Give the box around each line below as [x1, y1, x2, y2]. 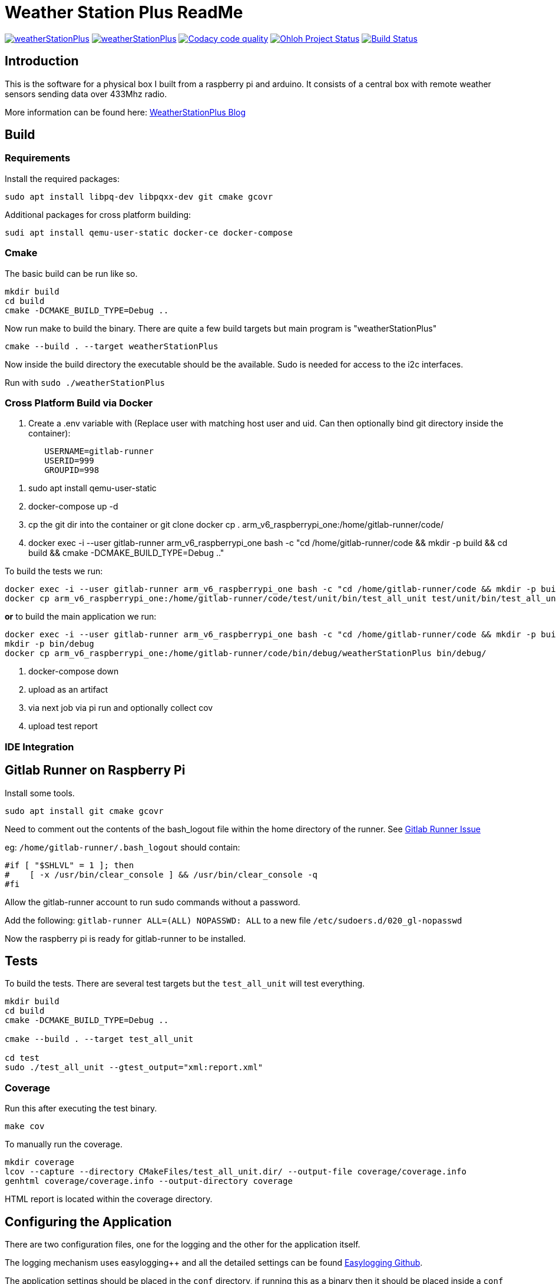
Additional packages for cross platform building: [5, 209, 191, 220]
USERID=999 [44, 456, 94, 466]
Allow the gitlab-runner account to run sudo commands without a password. [5, 896, 300, 907]
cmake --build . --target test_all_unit [5, 1034, 194, 1044]
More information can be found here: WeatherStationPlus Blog [5, 107, 246, 117]
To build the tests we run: [5, 566, 103, 577]
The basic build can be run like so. [5, 268, 138, 279]
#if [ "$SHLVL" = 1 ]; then [5, 860, 134, 870]
